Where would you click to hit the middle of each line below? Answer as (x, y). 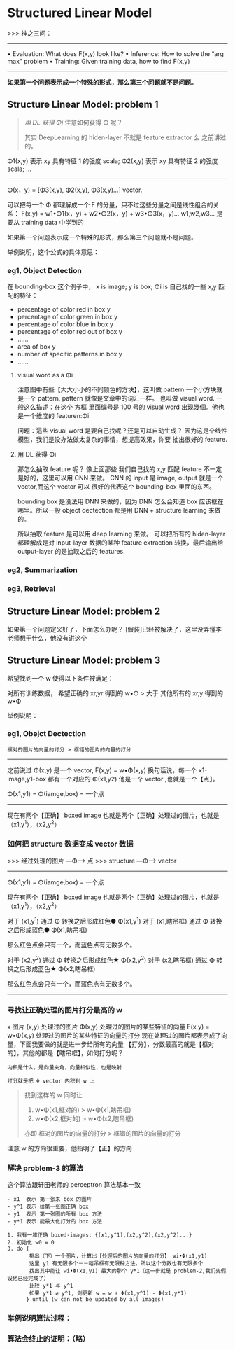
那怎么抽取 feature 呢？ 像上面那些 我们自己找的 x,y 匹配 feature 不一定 (120, 469)
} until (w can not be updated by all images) (95, 1300)
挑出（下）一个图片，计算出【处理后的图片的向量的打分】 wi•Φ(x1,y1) (118, 1256)
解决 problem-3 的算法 (45, 1168)
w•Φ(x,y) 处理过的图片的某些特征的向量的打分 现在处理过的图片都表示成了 (114, 1036)
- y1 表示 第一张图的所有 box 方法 (55, 1214)
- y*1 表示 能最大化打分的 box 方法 (55, 1222)
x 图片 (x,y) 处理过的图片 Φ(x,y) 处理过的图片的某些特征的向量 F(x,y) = (108, 1027)
